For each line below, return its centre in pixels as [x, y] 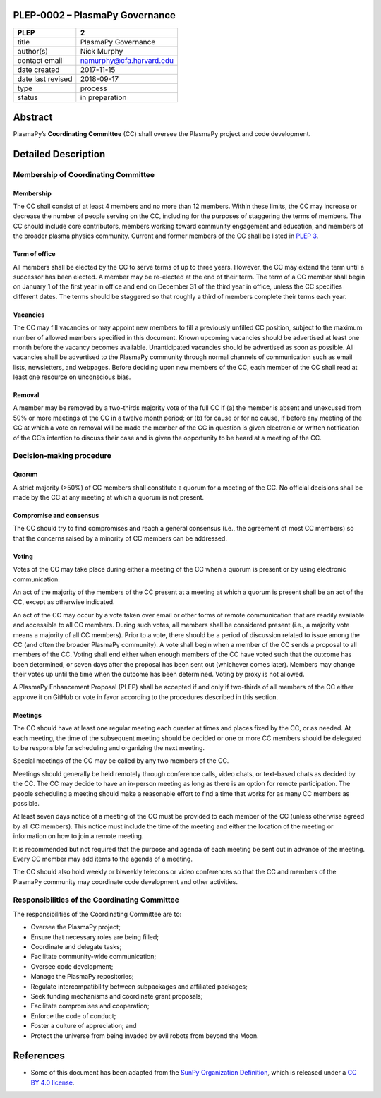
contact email [40, 60]
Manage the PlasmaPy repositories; [82, 977]
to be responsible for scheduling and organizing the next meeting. [109, 748]
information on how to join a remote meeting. [78, 836]
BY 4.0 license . [53, 1082]
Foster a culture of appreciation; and [84, 1026]
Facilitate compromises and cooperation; [90, 1006]
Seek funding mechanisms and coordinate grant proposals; [117, 996]
